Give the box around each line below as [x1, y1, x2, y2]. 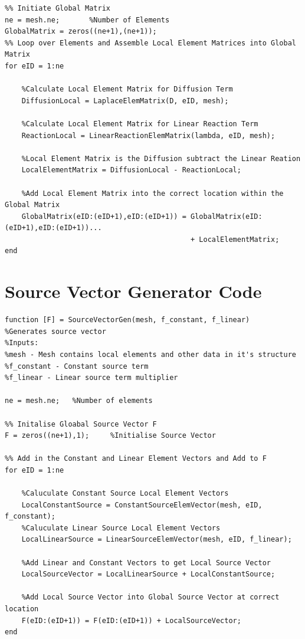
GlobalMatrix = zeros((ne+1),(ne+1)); [5, 27, 157, 36]
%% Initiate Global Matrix [5, 4, 110, 12]
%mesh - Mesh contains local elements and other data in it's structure [5, 350, 296, 359]
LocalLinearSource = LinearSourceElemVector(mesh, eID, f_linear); [21, 535, 292, 544]
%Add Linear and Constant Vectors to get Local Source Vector [21, 558, 271, 567]
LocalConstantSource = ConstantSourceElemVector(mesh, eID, [21, 500, 263, 509]
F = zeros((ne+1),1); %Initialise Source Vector [5, 431, 216, 440]
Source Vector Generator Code [5, 279, 262, 303]
